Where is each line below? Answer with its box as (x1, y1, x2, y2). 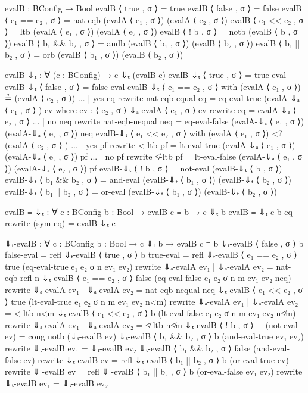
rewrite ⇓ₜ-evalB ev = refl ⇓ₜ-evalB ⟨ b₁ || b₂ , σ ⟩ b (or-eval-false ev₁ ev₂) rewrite (5, 365, 303, 378)
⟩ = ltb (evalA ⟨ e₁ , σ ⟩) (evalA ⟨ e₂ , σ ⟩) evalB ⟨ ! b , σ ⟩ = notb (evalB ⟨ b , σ (5, 25, 298, 38)
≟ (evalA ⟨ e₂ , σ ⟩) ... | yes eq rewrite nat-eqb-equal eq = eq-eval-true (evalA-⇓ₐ (5, 92, 300, 104)
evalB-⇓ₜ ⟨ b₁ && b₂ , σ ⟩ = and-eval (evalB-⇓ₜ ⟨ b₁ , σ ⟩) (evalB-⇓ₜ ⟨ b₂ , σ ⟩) (5, 173, 291, 186)
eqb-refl (5, 272, 32, 284)
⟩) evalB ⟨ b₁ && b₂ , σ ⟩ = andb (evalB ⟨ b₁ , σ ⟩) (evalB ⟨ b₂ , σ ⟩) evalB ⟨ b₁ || (5, 36, 300, 49)
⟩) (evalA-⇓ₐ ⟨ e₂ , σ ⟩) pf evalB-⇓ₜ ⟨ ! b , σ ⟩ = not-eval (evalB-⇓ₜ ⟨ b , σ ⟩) (5, 161, 282, 174)
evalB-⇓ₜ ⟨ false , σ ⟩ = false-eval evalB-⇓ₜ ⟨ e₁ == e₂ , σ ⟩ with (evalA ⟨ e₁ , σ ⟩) (5, 80, 301, 92)
